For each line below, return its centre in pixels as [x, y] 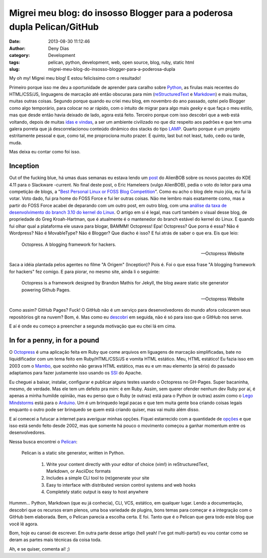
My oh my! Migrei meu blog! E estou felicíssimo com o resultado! [75, 78]
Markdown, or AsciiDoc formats [79, 471]
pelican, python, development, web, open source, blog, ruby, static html [121, 62]
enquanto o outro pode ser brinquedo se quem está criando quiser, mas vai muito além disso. [104, 410]
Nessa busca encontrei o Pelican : [43, 442]
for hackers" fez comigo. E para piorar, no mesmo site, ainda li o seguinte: [85, 272]
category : [20, 55]
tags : [15, 62]
